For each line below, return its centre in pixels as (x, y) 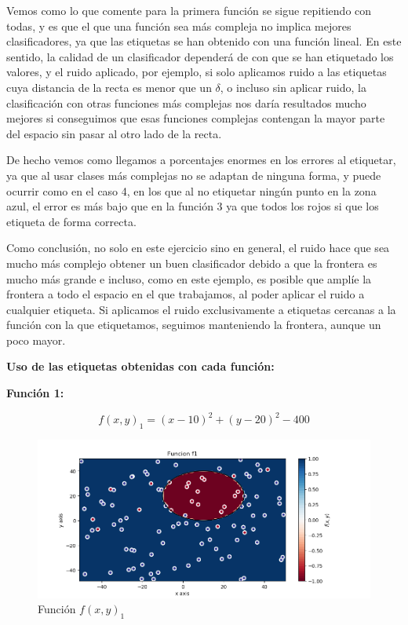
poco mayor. (36, 340)
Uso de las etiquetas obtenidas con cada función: (140, 366)
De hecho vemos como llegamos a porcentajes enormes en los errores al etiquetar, (201, 160)
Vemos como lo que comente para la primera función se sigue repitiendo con (189, 10)
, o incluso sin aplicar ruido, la (293, 87)
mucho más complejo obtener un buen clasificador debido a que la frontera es (192, 263)
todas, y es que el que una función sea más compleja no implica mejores (179, 26)
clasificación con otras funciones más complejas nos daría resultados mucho (186, 102)
